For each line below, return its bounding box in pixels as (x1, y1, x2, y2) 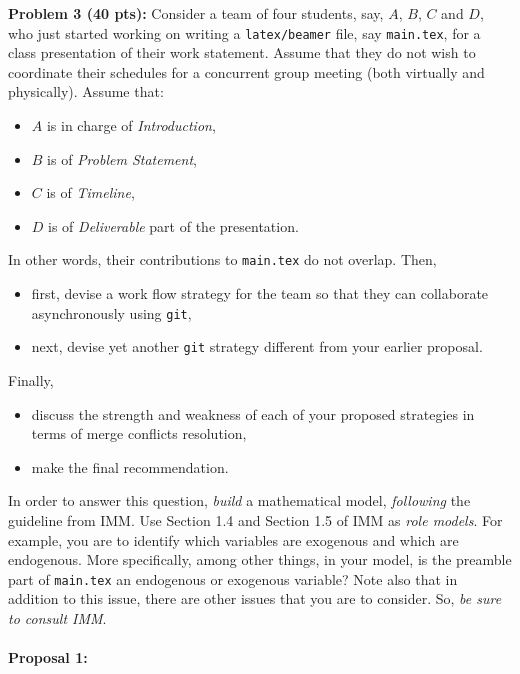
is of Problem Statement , (47, 148, 197, 169)
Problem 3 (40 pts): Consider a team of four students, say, (8, 3, 384, 23)
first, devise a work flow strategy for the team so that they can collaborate (31, 283, 489, 304)
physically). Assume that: (8, 81, 164, 102)
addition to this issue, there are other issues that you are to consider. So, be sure (8, 588, 502, 609)
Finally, (8, 369, 54, 390)
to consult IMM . (8, 607, 107, 628)
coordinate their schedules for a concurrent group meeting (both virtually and (8, 61, 485, 82)
